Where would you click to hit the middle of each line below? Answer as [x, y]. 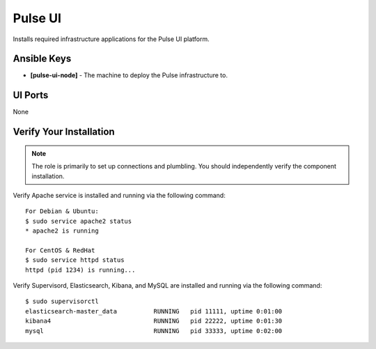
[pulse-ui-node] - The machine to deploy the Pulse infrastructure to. [129, 75]
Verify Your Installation [64, 132]
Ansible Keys [42, 59]
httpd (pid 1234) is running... [80, 270]
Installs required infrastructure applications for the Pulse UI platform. [111, 39]
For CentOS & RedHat [60, 250]
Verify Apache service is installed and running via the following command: [119, 195]
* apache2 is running [62, 231]
